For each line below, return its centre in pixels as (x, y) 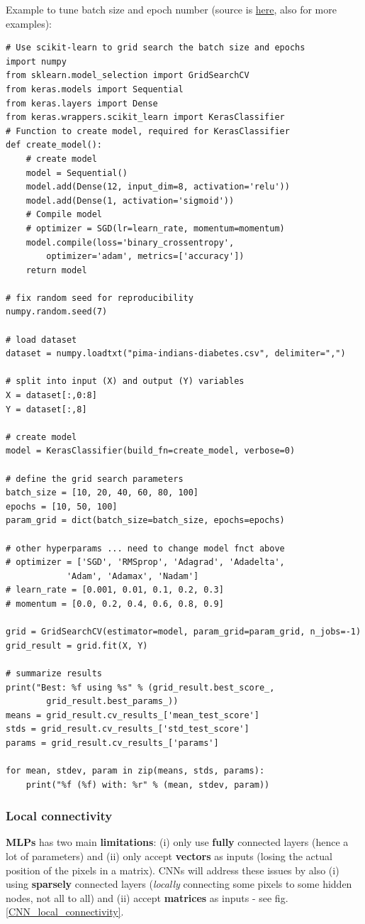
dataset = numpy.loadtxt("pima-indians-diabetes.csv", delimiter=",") (176, 354)
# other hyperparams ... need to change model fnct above (145, 548)
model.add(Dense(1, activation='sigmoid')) (130, 200)
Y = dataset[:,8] (46, 409)
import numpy (36, 61)
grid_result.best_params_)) (112, 702)
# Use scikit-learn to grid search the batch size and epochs (156, 48)
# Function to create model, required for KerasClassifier (148, 131)
